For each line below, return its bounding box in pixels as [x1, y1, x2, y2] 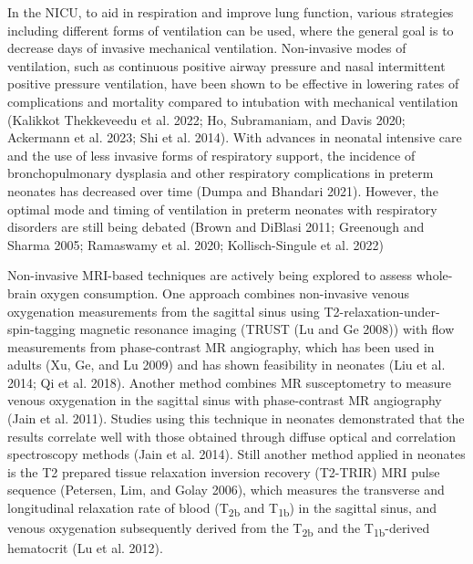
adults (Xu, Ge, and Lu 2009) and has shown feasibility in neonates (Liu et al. [7, 355, 446, 374]
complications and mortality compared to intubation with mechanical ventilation [7, 91, 458, 110]
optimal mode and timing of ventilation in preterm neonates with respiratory [7, 199, 437, 218]
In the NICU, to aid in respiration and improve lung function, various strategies [7, 3, 454, 21]
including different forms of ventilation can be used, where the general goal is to [7, 20, 454, 39]
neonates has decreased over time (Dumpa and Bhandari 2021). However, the [7, 181, 438, 200]
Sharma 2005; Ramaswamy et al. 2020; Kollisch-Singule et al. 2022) [7, 235, 384, 254]
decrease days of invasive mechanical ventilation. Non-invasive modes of [7, 38, 406, 57]
